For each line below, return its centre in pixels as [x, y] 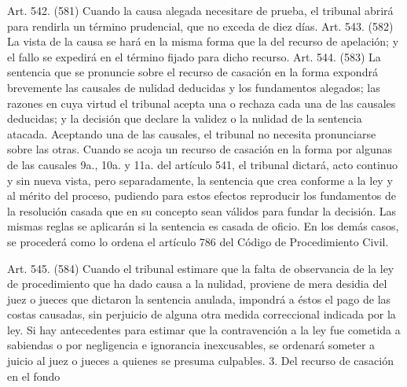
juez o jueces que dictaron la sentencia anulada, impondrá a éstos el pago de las [199, 299]
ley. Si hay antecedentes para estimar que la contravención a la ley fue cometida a [204, 329]
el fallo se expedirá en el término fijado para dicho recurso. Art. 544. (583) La [194, 56]
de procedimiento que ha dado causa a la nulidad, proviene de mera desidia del [197, 284]
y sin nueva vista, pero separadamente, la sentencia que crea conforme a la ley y [200, 180]
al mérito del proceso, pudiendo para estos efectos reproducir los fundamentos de [202, 195]
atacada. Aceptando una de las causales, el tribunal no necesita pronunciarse [192, 133]
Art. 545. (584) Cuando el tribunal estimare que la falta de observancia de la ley [201, 268]
